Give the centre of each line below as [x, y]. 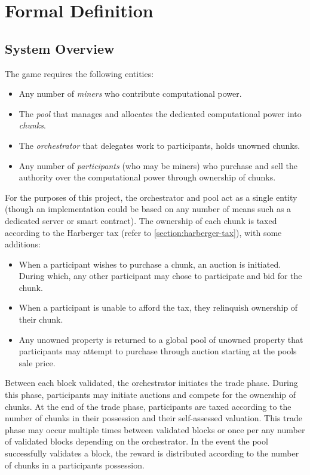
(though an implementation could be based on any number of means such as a [148, 209]
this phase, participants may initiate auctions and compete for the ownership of [151, 395]
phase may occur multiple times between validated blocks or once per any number [155, 429]
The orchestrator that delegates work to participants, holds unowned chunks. [159, 145]
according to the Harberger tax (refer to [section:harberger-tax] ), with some [143, 232]
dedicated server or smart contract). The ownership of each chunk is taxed [141, 220]
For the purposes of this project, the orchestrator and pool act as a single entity [151, 197]
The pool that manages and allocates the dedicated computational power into [160, 113]
